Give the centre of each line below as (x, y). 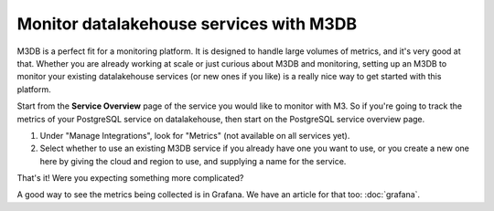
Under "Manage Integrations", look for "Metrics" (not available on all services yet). (195, 135)
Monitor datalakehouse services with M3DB (187, 24)
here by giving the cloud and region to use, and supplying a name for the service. (193, 161)
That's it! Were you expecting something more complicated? (130, 178)
